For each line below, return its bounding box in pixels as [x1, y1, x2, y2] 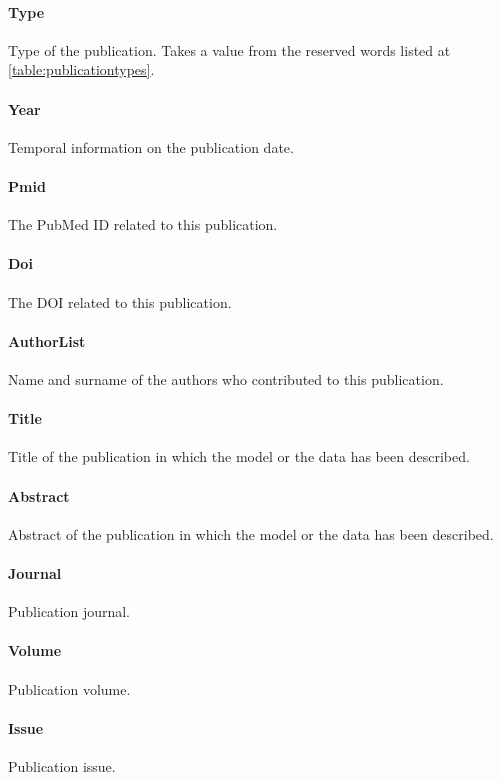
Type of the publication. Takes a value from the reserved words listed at [8, 39, 451, 60]
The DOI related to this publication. [8, 291, 232, 312]
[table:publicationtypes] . [8, 59, 155, 80]
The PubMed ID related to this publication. [8, 214, 278, 235]
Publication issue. [8, 755, 116, 776]
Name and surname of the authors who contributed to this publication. [8, 368, 444, 389]
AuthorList [8, 330, 86, 351]
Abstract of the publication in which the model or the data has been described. [8, 523, 494, 544]
